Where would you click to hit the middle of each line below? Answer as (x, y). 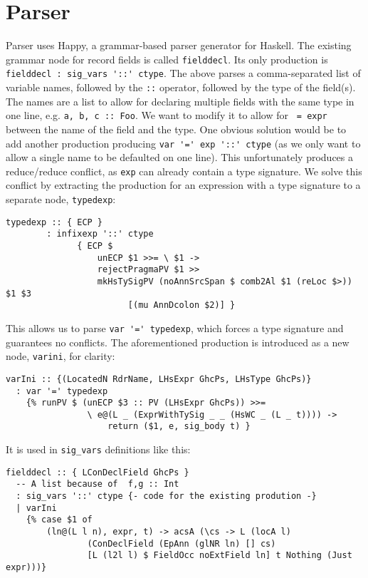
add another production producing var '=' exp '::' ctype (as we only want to (183, 143)
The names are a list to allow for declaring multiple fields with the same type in (180, 101)
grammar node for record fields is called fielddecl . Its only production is (167, 59)
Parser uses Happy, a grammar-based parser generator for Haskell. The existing (179, 45)
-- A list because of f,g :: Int (98, 484)
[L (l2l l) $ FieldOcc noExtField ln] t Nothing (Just (220, 556)
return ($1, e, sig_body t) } (179, 427)
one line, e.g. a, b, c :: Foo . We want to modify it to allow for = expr (167, 115)
